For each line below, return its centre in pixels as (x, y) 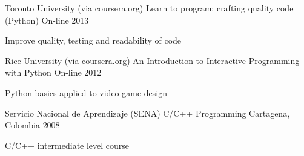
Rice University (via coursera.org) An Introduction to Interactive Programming (152, 60)
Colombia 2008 (32, 125)
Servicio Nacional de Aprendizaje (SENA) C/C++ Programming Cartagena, (147, 113)
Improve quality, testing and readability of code (93, 40)
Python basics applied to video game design (86, 92)
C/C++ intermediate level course (67, 145)
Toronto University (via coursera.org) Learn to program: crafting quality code (149, 8)
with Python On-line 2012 (53, 72)
